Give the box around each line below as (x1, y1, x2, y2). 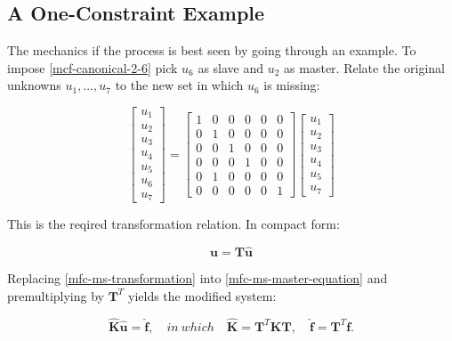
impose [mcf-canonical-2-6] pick (7, 58, 178, 77)
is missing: (263, 76, 320, 94)
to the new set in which (115, 76, 244, 94)
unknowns (7, 76, 61, 94)
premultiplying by (7, 286, 104, 304)
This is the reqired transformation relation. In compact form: (7, 215, 340, 233)
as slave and (198, 58, 264, 77)
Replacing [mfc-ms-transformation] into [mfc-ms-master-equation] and (7, 269, 388, 288)
